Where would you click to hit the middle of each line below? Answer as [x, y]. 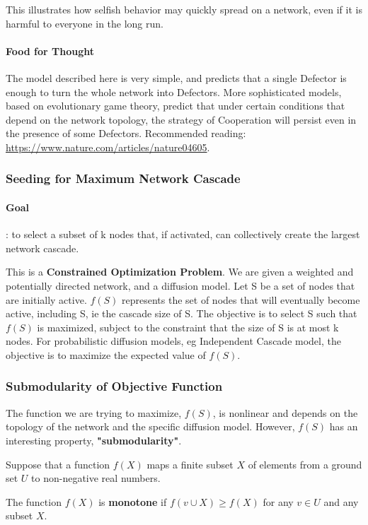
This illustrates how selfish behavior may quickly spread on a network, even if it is [184, 9]
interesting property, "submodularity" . [94, 440]
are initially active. [46, 299]
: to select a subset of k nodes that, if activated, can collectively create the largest [183, 234]
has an [344, 426]
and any [341, 501]
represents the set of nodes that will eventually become [241, 299]
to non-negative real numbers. [96, 478]
